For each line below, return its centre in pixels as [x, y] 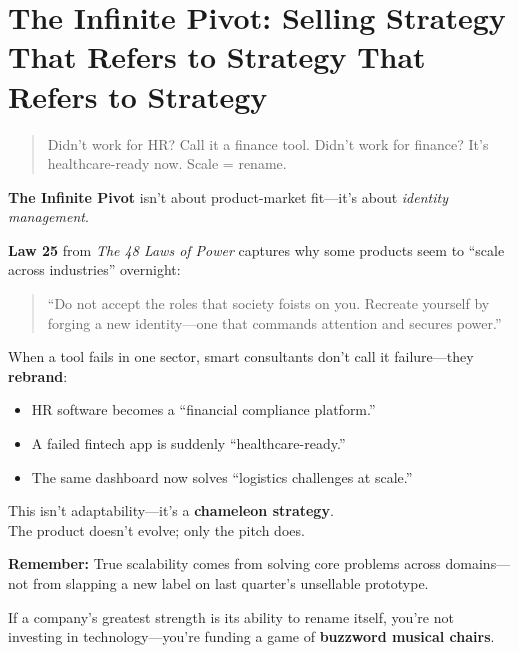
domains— [478, 563]
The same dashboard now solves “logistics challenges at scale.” [222, 476]
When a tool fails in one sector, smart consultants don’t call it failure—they [241, 356]
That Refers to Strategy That [217, 56]
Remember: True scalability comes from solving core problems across [224, 563]
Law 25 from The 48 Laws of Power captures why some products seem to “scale [256, 249]
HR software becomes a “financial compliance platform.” [203, 409]
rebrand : [38, 375]
